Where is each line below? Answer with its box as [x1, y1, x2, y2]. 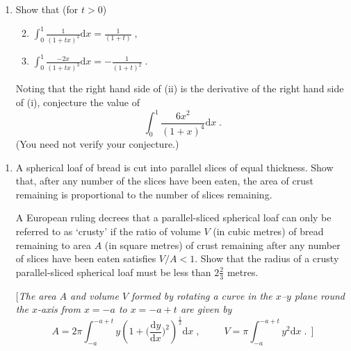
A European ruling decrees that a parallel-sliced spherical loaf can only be [15, 210, 332, 225]
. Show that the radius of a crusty [195, 251, 339, 266]
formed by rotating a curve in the [131, 288, 272, 302]
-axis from [38, 302, 81, 316]
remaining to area [15, 237, 91, 252]
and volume [70, 288, 119, 302]
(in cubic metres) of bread [213, 223, 324, 238]
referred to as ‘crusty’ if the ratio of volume [15, 223, 201, 238]
